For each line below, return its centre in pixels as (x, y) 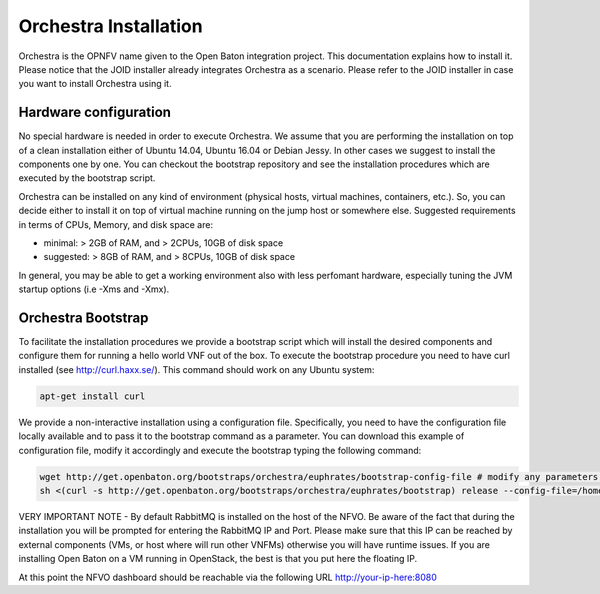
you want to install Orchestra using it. (95, 84)
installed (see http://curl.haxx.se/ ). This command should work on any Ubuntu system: (196, 369)
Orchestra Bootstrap (83, 317)
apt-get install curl (92, 396)
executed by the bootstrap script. (87, 178)
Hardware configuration (95, 112)
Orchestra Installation (111, 26)
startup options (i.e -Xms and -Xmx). (94, 289)
